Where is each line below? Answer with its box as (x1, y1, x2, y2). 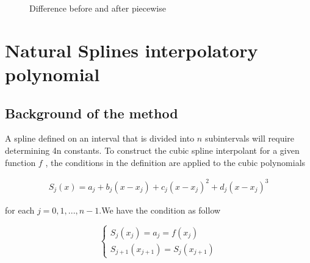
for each (5, 203, 35, 216)
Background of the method (5, 103, 178, 122)
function (5, 156, 36, 168)
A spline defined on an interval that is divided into (5, 132, 195, 145)
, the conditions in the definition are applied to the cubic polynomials (45, 156, 306, 168)
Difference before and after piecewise (29, 2, 166, 14)
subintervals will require (204, 132, 295, 145)
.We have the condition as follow (99, 203, 221, 216)
